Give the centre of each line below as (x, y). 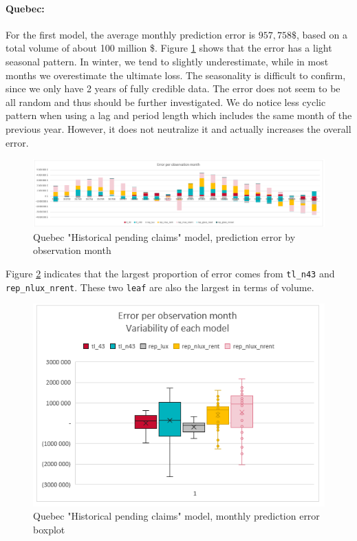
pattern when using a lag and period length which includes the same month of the (179, 115)
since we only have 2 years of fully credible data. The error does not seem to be (173, 88)
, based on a (322, 34)
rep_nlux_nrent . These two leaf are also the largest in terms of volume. (160, 287)
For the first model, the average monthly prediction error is (131, 34)
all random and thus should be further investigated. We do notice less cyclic (166, 102)
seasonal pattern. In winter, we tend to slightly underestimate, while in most (167, 61)
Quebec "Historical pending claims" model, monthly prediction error (176, 516)
